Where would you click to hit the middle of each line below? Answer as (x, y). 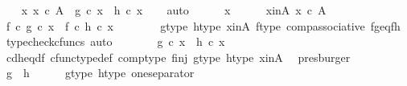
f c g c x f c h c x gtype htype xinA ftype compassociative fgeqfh (203, 25)
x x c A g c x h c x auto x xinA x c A (174, 10)
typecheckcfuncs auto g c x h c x (115, 41)
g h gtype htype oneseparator (100, 73)
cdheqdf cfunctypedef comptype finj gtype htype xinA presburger (178, 57)
